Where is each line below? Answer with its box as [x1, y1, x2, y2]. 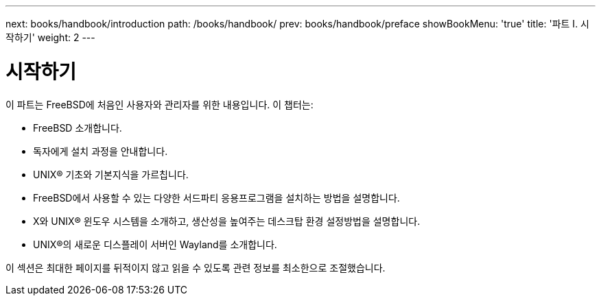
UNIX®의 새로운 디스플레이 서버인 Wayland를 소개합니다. [33, 238, 277, 250]
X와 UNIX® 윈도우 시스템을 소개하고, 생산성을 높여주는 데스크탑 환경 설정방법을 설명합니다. [33, 215, 421, 227]
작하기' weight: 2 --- [5, 32, 95, 43]
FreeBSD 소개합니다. [33, 121, 122, 134]
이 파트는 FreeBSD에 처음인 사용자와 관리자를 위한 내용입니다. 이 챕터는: [5, 98, 314, 110]
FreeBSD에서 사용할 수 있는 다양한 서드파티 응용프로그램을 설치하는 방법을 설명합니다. [33, 191, 400, 204]
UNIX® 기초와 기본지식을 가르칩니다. [33, 168, 189, 180]
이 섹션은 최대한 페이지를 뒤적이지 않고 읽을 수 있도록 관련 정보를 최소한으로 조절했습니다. [5, 261, 386, 274]
